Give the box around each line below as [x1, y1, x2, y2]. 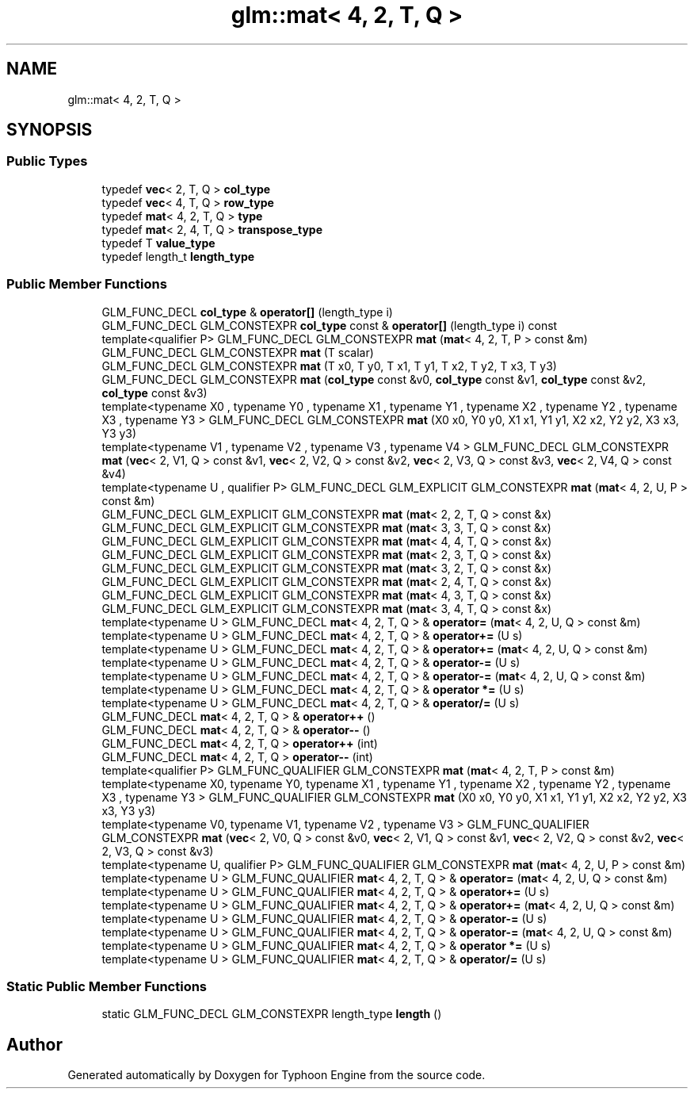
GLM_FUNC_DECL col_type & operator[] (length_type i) [101, 304, 393, 319]
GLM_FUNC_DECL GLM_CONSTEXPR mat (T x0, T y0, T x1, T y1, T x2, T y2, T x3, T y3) [101, 358, 557, 373]
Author [6, 1034, 63, 1055]
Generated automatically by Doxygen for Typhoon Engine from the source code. [67, 1068, 486, 1082]
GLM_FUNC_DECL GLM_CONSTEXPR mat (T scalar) [101, 345, 374, 359]
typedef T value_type [101, 235, 215, 250]
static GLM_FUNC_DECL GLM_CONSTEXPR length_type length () [101, 1007, 442, 1021]
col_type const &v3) [101, 385, 208, 400]
